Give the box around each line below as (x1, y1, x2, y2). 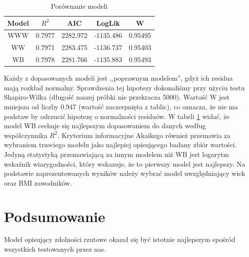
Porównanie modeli (51, 1, 108, 11)
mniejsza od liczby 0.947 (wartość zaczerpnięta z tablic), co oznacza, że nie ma (4, 102, 238, 111)
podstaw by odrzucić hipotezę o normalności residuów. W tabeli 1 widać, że (4, 111, 230, 121)
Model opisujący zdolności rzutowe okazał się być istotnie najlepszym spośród (4, 234, 235, 244)
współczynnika (4, 130, 48, 140)
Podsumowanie (4, 206, 106, 226)
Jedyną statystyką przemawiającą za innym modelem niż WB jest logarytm (4, 149, 229, 159)
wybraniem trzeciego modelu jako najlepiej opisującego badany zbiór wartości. (4, 139, 237, 150)
